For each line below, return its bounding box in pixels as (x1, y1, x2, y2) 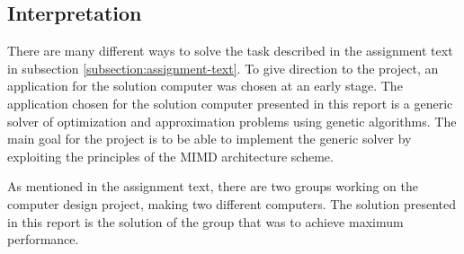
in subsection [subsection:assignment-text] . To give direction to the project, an (7, 58, 439, 77)
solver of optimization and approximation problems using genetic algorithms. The (7, 111, 457, 130)
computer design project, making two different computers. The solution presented (7, 194, 457, 213)
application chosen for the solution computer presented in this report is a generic (7, 93, 453, 112)
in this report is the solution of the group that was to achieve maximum (7, 212, 404, 231)
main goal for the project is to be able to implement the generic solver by (7, 129, 412, 148)
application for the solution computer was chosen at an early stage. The (7, 76, 403, 95)
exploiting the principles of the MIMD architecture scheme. (7, 146, 334, 165)
